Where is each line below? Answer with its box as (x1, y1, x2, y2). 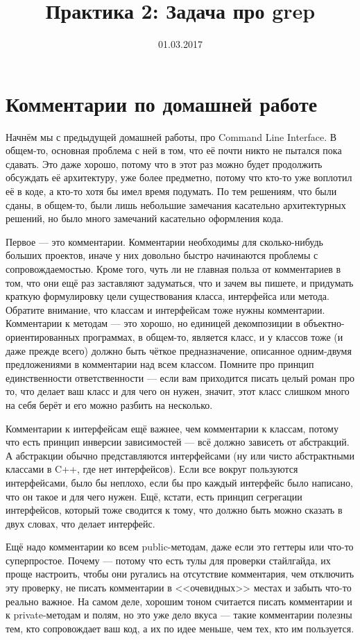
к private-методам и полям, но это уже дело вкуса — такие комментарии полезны (6, 607, 352, 622)
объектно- (303, 316, 345, 330)
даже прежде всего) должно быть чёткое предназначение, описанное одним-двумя (6, 343, 352, 357)
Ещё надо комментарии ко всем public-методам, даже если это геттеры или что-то (6, 539, 354, 554)
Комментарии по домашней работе (6, 89, 318, 117)
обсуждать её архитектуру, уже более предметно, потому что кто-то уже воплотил (6, 170, 352, 185)
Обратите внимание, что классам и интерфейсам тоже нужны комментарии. (6, 302, 325, 317)
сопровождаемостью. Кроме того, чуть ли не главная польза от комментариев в (6, 262, 341, 276)
